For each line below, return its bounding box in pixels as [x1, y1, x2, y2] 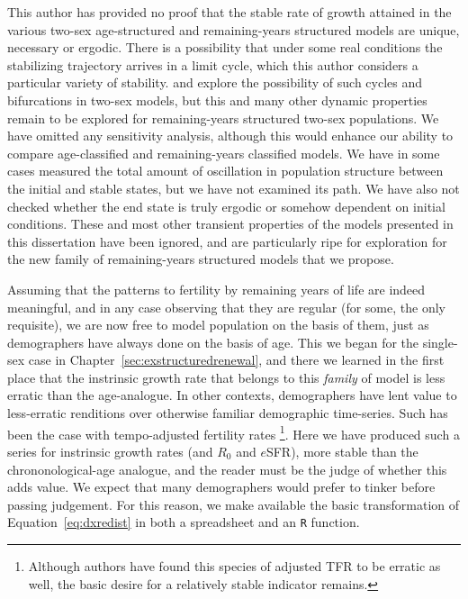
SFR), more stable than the [265, 441, 418, 460]
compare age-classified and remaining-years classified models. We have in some [7, 143, 440, 162]
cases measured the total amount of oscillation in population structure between [7, 161, 444, 180]
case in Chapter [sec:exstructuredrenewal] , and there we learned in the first [28, 350, 445, 369]
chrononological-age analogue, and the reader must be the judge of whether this [7, 459, 447, 478]
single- [422, 332, 458, 351]
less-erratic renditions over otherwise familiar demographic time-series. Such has [7, 404, 448, 422]
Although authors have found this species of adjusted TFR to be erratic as [28, 556, 441, 575]
